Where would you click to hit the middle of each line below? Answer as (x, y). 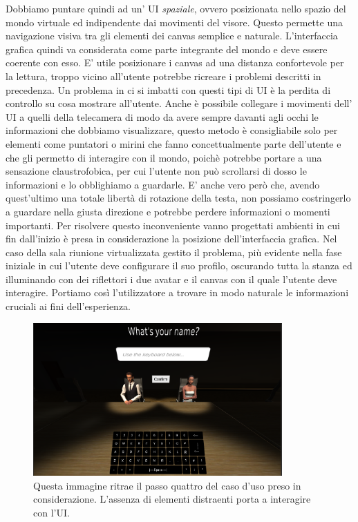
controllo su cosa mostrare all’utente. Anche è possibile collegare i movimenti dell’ (179, 103)
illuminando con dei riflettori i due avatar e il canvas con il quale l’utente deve (171, 279)
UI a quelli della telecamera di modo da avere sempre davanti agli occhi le (162, 116)
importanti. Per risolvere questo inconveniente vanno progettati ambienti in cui (173, 225)
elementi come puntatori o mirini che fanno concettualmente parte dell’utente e (173, 143)
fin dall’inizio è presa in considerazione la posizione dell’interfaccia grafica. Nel (171, 239)
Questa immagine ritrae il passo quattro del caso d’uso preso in (167, 485)
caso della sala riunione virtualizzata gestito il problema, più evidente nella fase (174, 252)
